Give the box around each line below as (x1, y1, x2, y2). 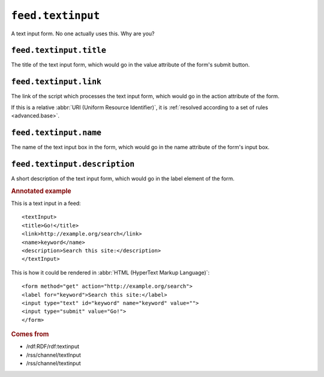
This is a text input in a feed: (11, 200, 81, 207)
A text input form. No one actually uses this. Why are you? (11, 30, 155, 37)
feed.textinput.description (11, 159, 135, 169)
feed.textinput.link (11, 77, 102, 87)
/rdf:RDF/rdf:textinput (26, 343, 79, 350)
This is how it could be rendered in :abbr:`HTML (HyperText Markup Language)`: (11, 269, 210, 276)
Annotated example (11, 186, 71, 195)
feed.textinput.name (11, 128, 102, 137)
